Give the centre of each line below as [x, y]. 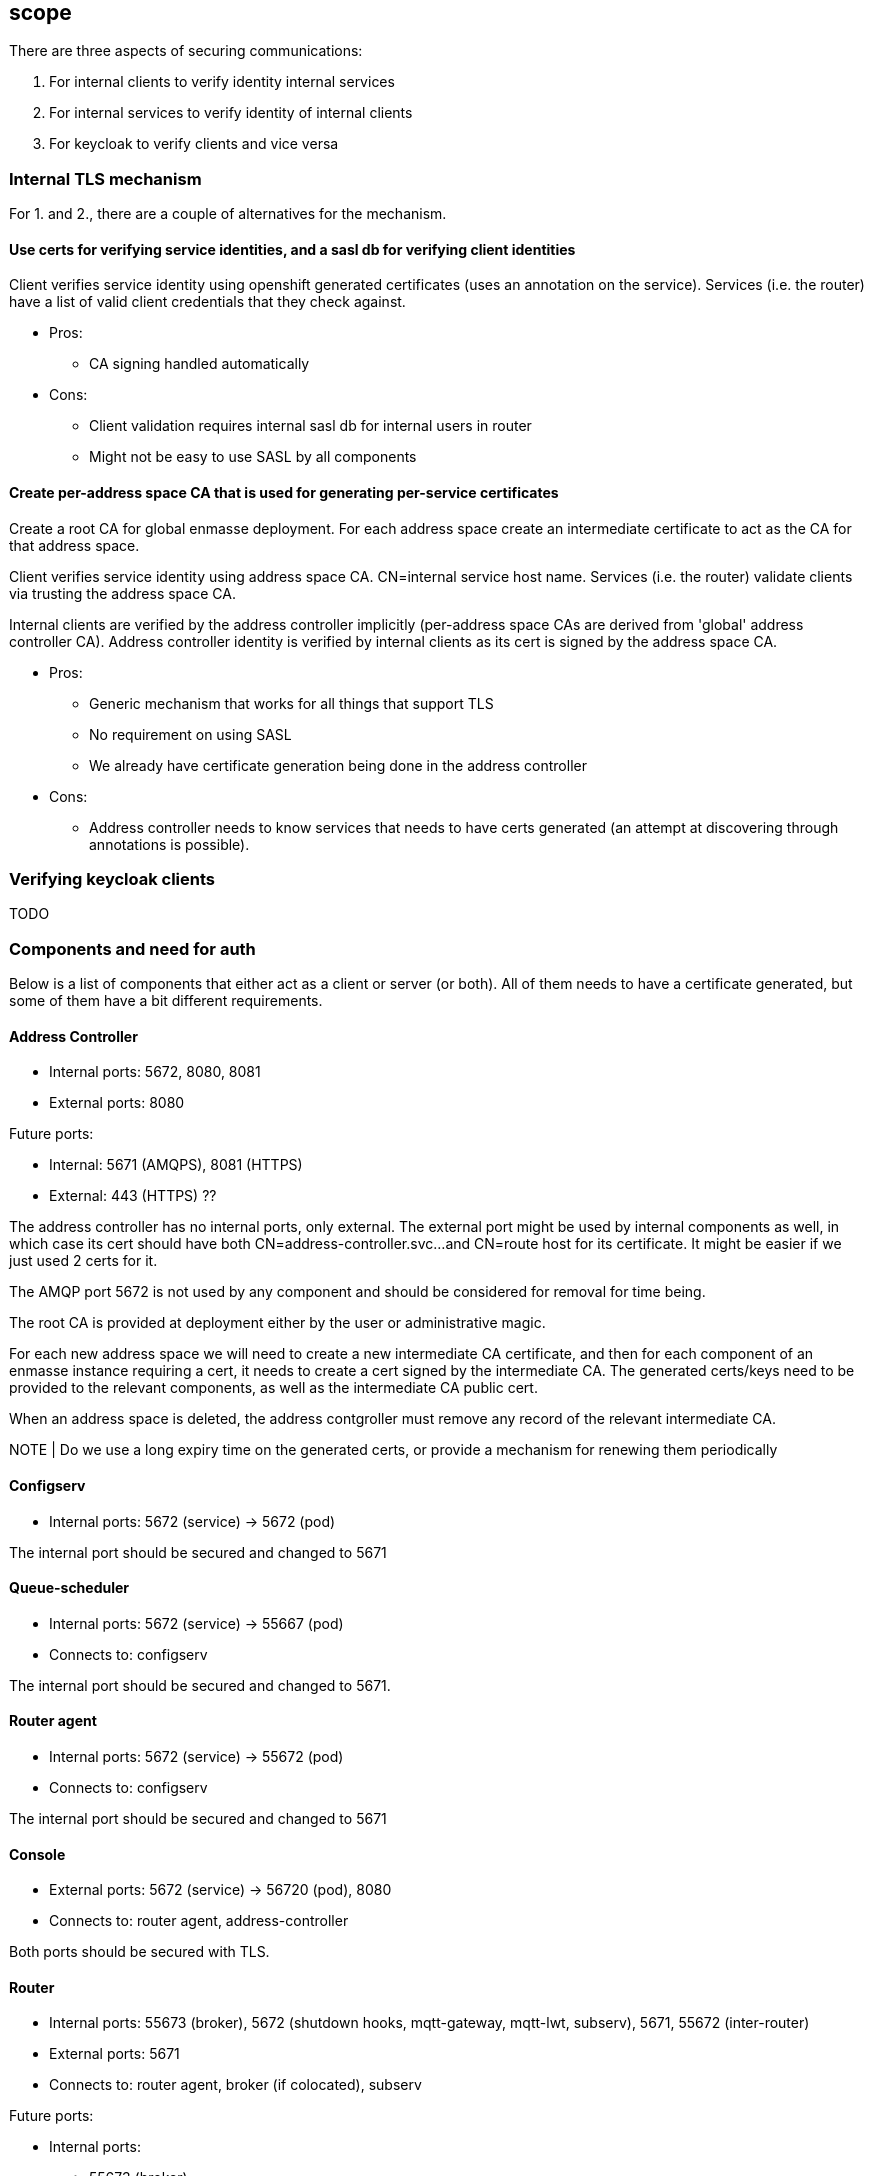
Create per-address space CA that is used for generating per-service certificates [284, 492]
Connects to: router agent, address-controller [199, 1921]
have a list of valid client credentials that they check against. [207, 302]
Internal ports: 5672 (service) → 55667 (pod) [196, 1623]
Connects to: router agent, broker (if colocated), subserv [235, 2085]
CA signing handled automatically [199, 364]
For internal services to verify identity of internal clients [231, 113]
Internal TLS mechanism [105, 178]
